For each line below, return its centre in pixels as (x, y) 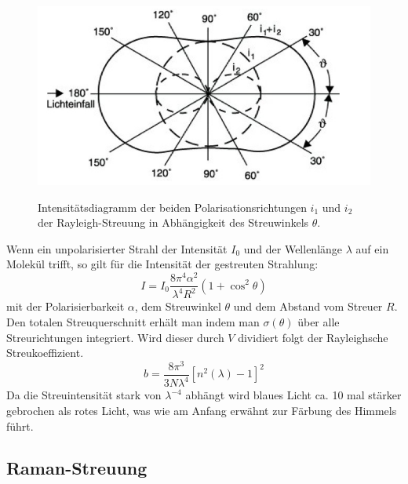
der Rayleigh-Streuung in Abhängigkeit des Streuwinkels (173, 222)
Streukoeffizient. (45, 353)
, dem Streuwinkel (178, 306)
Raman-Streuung (77, 468)
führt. (20, 426)
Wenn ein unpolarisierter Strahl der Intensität (117, 248)
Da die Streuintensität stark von (84, 395)
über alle (319, 322)
